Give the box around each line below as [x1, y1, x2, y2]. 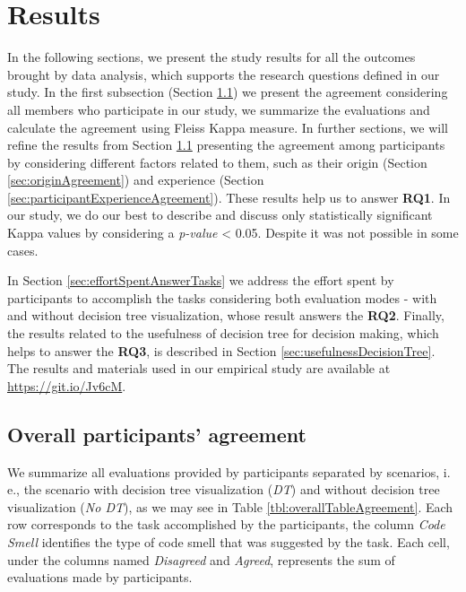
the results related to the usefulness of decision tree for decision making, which [7, 324, 439, 343]
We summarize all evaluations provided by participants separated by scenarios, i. [7, 462, 451, 481]
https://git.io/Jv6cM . [7, 376, 126, 395]
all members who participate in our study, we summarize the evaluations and [7, 100, 430, 118]
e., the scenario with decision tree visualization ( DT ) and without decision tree [7, 480, 440, 499]
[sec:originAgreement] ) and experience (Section [7, 170, 264, 189]
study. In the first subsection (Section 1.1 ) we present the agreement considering [7, 83, 448, 101]
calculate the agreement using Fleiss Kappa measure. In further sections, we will [7, 118, 448, 136]
